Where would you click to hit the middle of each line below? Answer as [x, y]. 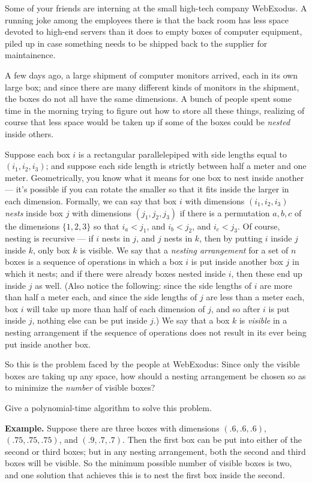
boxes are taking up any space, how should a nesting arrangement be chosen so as [155, 375]
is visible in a [263, 320]
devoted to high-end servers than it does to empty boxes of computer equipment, [154, 31]
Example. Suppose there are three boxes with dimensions [112, 428]
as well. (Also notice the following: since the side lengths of [143, 285]
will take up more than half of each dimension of [116, 308]
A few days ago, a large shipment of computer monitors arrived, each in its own [151, 75]
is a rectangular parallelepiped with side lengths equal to [183, 154]
